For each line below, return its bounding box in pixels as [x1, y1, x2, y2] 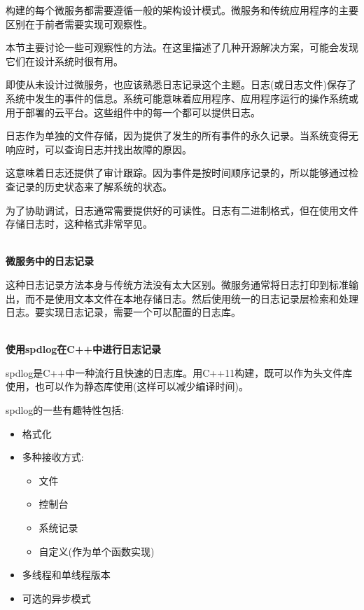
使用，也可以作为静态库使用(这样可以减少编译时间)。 [6, 379, 248, 394]
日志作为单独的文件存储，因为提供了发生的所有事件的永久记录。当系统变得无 [6, 128, 358, 143]
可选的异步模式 [22, 590, 91, 605]
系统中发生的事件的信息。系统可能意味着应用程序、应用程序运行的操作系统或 [6, 90, 358, 105]
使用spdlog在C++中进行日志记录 [6, 342, 161, 356]
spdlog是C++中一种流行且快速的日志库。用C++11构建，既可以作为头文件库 [6, 365, 353, 380]
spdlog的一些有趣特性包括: [6, 403, 125, 417]
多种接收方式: [22, 450, 84, 464]
